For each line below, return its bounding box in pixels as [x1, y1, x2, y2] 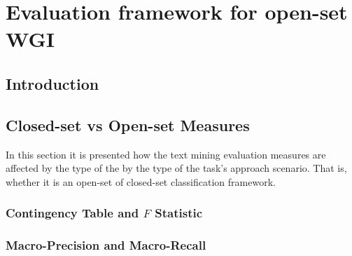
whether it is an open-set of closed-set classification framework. [6, 174, 276, 189]
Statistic [155, 204, 203, 222]
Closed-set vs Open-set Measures [6, 114, 250, 135]
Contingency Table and [6, 204, 139, 222]
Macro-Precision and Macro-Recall [6, 236, 206, 254]
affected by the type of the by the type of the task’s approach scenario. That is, [6, 161, 347, 175]
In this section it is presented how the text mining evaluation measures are [6, 147, 326, 161]
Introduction [6, 72, 99, 94]
